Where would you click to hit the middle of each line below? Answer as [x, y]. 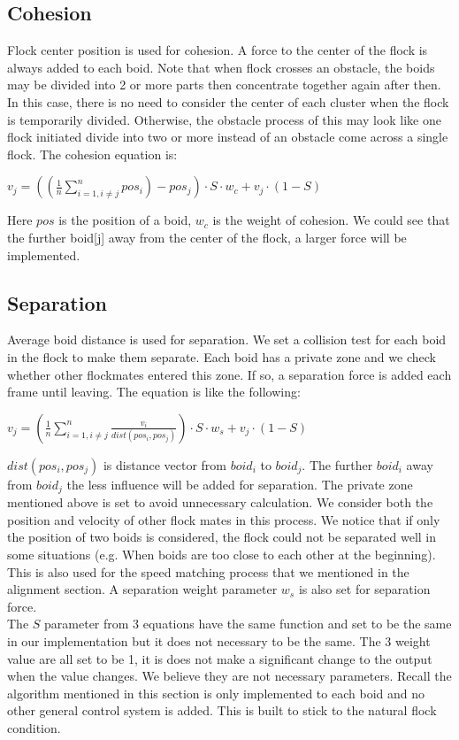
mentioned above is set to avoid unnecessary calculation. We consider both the [220, 502]
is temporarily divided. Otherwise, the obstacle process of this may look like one [224, 119]
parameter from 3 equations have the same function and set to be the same [248, 624]
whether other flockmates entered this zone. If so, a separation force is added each [229, 374]
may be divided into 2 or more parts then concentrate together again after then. [224, 85]
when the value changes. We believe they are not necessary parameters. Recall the [229, 676]
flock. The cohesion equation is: [92, 154]
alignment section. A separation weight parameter [142, 589]
